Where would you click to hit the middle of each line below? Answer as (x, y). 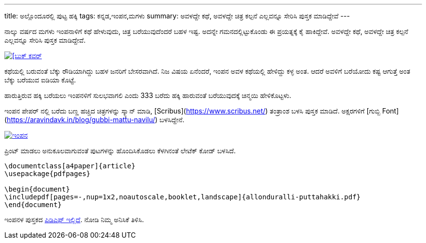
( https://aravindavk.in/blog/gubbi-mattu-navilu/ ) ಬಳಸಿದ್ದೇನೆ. (94, 120)
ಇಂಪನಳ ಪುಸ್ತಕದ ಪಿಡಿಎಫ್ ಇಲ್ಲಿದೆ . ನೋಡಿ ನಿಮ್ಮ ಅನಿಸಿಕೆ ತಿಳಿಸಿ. (74, 219)
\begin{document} (37, 189)
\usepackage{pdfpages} (48, 174)
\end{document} (33, 205)
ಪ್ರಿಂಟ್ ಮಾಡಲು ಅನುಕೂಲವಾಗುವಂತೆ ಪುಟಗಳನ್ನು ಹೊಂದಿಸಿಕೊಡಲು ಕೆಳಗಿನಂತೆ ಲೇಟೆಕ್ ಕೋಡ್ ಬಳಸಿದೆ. (120, 151)
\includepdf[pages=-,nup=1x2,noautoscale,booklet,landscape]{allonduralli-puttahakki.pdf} (183, 197)
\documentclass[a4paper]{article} (70, 166)
